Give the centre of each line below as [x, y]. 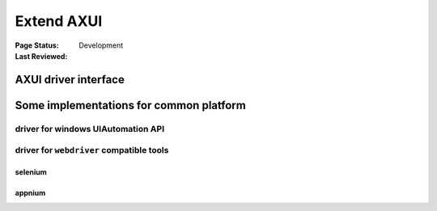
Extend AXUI [59, 21]
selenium [31, 172]
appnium [30, 193]
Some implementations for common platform [130, 105]
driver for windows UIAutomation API [90, 129]
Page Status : [37, 45]
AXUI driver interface [70, 80]
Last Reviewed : [41, 56]
